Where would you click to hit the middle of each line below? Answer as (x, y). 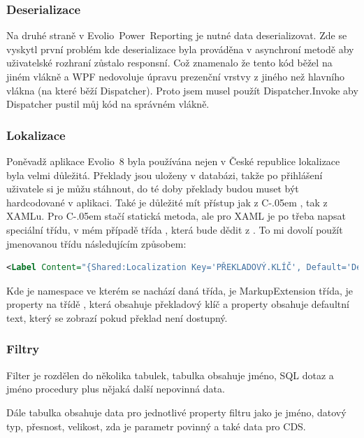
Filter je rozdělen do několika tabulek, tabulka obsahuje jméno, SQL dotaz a (170, 375)
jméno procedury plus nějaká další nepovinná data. (116, 389)
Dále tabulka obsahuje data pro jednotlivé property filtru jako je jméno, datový (176, 412)
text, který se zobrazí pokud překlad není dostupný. (117, 317)
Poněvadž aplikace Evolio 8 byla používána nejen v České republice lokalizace (173, 161)
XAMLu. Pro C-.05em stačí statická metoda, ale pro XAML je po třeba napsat (176, 216)
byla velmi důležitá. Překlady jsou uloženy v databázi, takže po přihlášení (165, 175)
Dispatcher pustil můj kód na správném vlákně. (108, 104)
